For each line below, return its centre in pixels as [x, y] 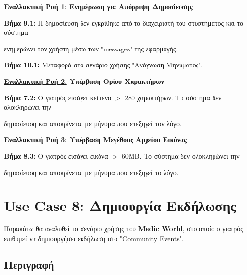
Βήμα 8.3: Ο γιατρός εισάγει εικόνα [56, 155]
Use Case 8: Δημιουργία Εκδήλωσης [120, 205]
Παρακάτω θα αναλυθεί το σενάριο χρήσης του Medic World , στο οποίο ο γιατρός [123, 229]
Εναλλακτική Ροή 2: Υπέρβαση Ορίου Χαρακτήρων [84, 81]
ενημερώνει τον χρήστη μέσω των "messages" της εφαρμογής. [91, 48]
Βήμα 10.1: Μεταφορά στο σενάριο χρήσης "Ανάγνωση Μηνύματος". [104, 65]
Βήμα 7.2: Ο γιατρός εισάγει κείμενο [58, 97]
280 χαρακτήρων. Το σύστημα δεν [173, 97]
